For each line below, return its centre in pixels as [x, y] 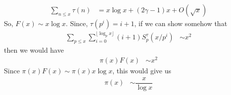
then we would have [34, 50]
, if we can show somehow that [181, 23]
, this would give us [142, 70]
